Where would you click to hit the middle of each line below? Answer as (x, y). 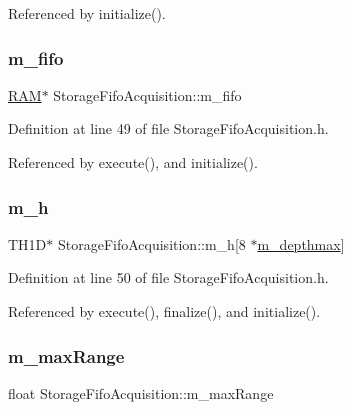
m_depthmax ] (301, 243)
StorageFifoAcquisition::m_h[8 (151, 243)
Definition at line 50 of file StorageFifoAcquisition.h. (168, 277)
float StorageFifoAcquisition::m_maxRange (141, 392)
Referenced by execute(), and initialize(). (133, 162)
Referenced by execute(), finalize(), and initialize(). (164, 311)
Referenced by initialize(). (87, 13)
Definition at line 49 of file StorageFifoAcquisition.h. (168, 128)
